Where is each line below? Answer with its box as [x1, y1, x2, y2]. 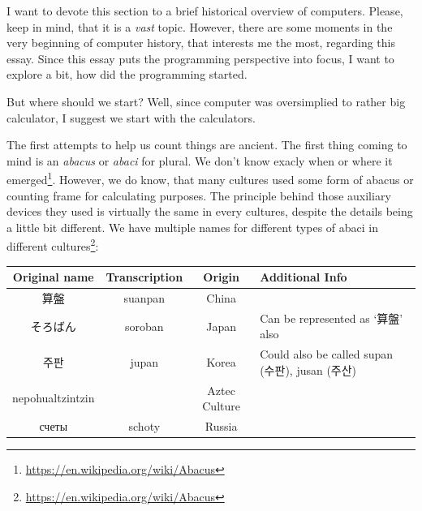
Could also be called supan [260, 346, 394, 363]
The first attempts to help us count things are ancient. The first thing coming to [6, 136, 407, 153]
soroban [125, 317, 164, 334]
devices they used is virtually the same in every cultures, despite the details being [6, 203, 413, 220]
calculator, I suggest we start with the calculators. [6, 109, 256, 126]
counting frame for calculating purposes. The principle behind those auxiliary [6, 187, 391, 204]
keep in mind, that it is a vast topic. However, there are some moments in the [6, 18, 393, 35]
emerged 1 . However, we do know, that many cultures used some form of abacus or [6, 169, 414, 187]
